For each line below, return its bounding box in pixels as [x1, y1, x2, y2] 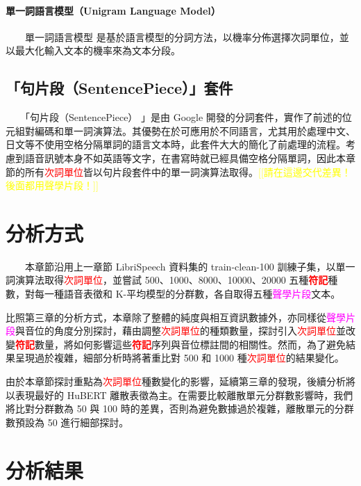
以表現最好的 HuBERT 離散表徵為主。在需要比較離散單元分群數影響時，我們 [6, 387, 353, 402]
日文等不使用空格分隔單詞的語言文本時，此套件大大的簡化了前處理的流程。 [6, 137, 346, 152]
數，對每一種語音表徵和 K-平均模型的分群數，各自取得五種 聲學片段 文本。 [6, 286, 341, 301]
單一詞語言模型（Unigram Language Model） [6, 3, 221, 17]
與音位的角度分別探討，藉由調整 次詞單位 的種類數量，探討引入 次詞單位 [15, 323, 336, 338]
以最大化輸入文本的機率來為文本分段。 [6, 43, 180, 58]
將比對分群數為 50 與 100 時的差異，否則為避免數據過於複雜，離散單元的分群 [6, 401, 354, 416]
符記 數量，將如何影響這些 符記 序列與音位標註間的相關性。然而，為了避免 [15, 337, 346, 351]
